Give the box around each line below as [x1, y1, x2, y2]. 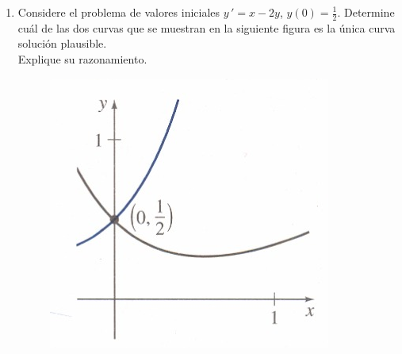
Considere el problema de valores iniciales [17, 4, 220, 20]
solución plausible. [17, 35, 107, 52]
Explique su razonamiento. [17, 51, 147, 67]
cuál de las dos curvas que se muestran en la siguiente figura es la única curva [17, 19, 396, 36]
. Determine [337, 4, 395, 20]
